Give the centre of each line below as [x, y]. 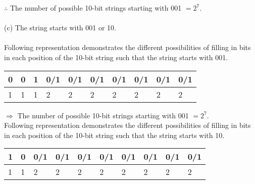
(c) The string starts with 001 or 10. [60, 28]
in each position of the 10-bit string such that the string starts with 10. [114, 135]
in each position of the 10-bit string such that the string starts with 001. [116, 57]
